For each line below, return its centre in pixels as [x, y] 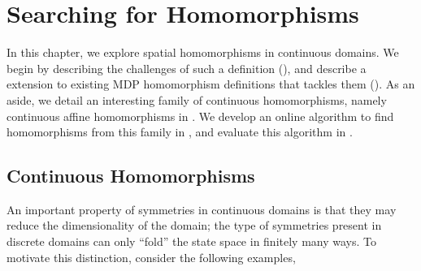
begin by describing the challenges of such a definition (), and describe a [187, 68]
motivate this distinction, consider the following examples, [151, 257]
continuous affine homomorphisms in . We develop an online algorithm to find [200, 116]
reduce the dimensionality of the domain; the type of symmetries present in [194, 225]
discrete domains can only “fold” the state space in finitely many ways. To [191, 241]
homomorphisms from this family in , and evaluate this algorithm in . [180, 132]
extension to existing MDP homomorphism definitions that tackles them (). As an [211, 84]
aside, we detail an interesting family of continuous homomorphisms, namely [197, 99]
